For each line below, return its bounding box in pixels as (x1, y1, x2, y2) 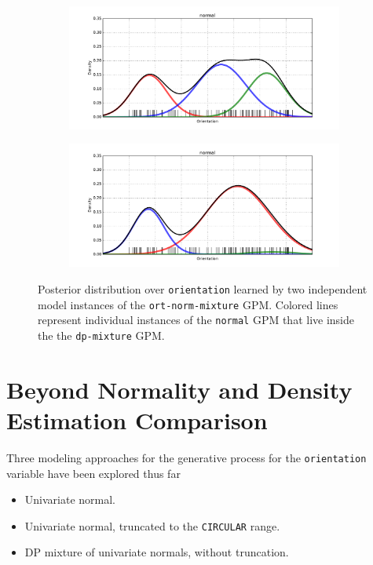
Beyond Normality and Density (6, 373, 353, 405)
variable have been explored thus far (6, 465, 181, 481)
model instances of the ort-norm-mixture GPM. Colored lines (38, 296, 338, 312)
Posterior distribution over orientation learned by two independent (38, 280, 368, 297)
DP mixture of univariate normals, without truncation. (24, 544, 289, 560)
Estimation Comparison (6, 403, 268, 436)
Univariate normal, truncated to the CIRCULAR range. (24, 517, 280, 534)
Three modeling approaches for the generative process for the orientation (6, 449, 367, 465)
